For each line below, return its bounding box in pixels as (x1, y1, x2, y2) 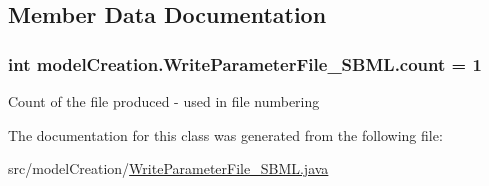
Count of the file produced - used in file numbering (8, 91, 320, 111)
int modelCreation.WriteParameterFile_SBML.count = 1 (8, 51, 482, 76)
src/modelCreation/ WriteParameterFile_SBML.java (8, 158, 329, 179)
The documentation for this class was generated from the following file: (8, 124, 443, 145)
